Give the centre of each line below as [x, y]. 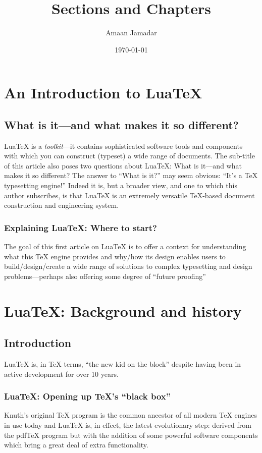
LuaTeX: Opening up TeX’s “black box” [88, 396]
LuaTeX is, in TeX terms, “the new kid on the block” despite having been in [123, 364]
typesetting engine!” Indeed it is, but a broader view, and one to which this [121, 185]
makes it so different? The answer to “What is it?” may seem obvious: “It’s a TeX [131, 175]
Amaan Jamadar [131, 33]
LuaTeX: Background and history [123, 310]
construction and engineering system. [62, 205]
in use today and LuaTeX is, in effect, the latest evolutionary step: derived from [128, 425]
